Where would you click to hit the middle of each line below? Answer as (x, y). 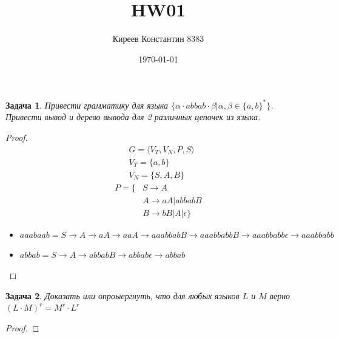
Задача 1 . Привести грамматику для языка (87, 105)
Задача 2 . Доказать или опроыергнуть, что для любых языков (123, 295)
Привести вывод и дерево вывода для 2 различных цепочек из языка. (133, 117)
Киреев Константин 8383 (158, 39)
